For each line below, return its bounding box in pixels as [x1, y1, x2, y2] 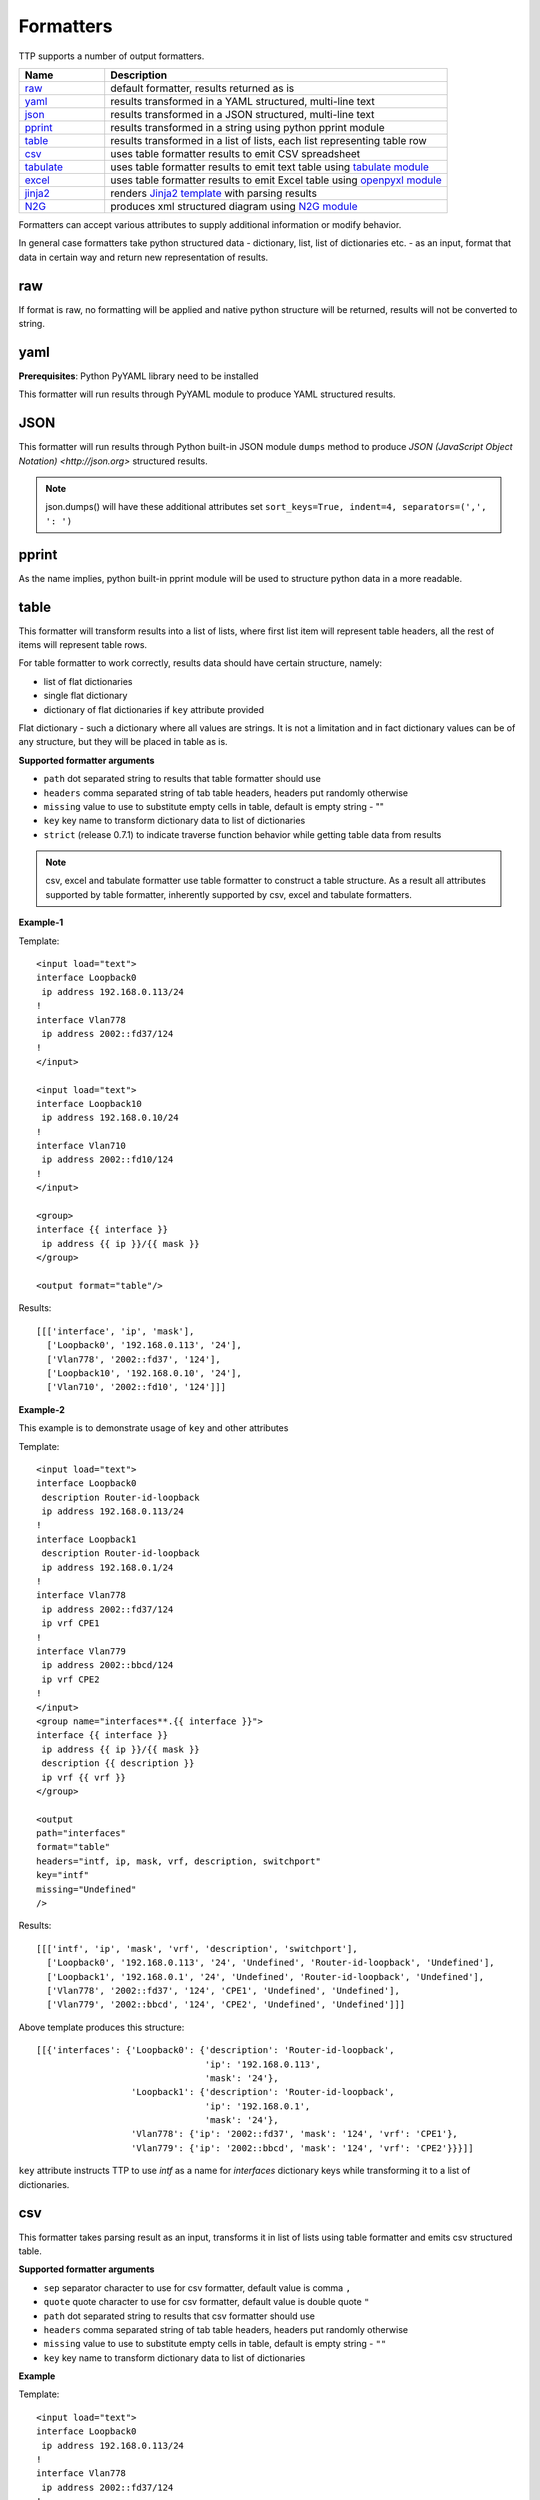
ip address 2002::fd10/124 [41, 1154, 174, 1165]
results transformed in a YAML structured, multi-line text [110, 94, 375, 108]
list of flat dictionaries [43, 675, 133, 687]
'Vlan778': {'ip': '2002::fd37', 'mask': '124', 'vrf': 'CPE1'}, [130, 2128, 459, 2140]
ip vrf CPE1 [41, 1618, 100, 1629]
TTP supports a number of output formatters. [18, 50, 205, 62]
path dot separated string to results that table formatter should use [43, 773, 322, 785]
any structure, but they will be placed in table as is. [18, 736, 229, 748]
